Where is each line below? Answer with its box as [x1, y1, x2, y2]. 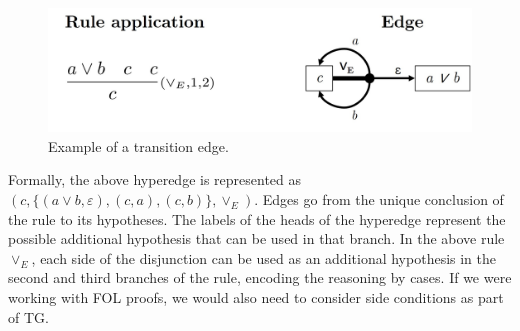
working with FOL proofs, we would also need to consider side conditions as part [8, 286, 504, 307]
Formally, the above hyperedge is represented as [8, 169, 302, 190]
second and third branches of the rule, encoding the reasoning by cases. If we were [8, 267, 512, 288]
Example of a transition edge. [48, 135, 229, 156]
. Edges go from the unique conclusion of [254, 189, 504, 209]
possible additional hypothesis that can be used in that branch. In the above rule [8, 228, 505, 249]
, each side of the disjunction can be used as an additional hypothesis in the [31, 247, 496, 268]
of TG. [8, 306, 49, 327]
